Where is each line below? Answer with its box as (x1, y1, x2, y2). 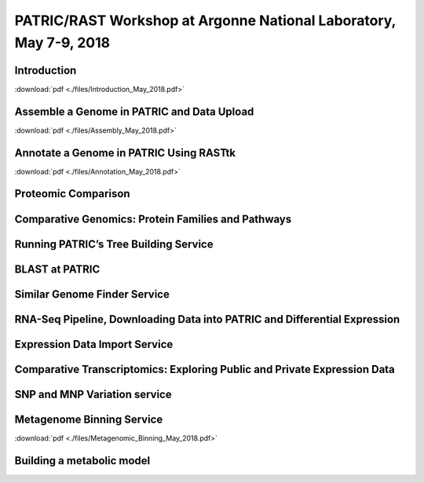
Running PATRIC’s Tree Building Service (14, 237, 214, 251)
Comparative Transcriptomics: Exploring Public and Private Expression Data (14, 362, 396, 376)
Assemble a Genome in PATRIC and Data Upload (14, 104, 254, 118)
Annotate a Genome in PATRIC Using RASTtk (14, 146, 236, 159)
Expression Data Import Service (14, 338, 174, 351)
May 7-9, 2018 (14, 34, 111, 51)
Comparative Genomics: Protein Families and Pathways (14, 212, 292, 225)
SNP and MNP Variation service (14, 387, 172, 401)
